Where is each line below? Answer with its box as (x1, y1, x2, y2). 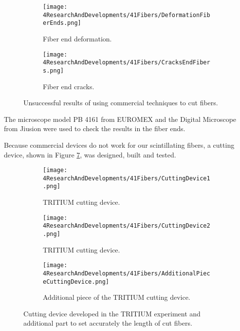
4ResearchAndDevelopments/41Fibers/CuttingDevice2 (43, 222, 210, 230)
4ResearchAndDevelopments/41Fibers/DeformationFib (43, 11, 210, 19)
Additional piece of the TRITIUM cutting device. (43, 292, 190, 302)
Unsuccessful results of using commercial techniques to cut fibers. (23, 97, 218, 108)
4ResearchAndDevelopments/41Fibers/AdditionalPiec (43, 270, 210, 277)
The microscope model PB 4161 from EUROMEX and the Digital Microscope (4, 114, 237, 124)
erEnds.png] (43, 19, 81, 27)
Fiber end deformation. (43, 33, 112, 43)
